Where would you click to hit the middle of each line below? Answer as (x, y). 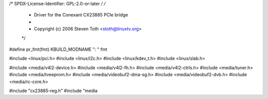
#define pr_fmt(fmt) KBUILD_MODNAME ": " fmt (58, 49)
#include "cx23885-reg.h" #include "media (53, 91)
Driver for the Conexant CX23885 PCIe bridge (81, 15)
